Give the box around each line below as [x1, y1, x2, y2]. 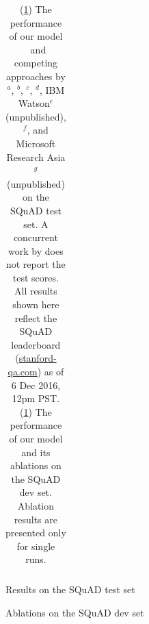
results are [14, 512, 57, 526]
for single [16, 538, 55, 553]
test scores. [12, 270, 59, 284]
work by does [8, 243, 64, 258]
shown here [12, 297, 59, 312]
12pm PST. [12, 391, 60, 405]
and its [21, 445, 51, 459]
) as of [37, 364, 64, 379]
